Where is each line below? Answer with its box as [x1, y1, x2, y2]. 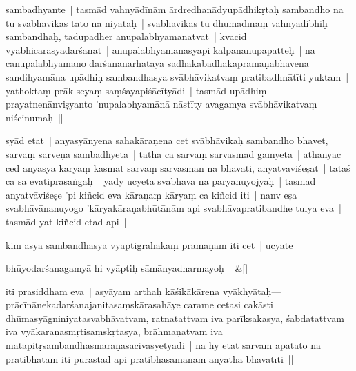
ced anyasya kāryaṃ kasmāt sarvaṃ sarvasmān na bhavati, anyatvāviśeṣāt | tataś [6, 160, 350, 174]
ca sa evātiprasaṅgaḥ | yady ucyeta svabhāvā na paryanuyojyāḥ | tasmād [6, 174, 316, 188]
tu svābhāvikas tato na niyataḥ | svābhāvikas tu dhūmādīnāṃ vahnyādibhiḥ [6, 15, 328, 30]
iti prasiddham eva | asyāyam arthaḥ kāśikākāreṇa [6, 283, 220, 298]
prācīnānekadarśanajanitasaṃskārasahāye [6, 297, 181, 312]
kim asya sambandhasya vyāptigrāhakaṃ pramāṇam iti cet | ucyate [6, 237, 293, 252]
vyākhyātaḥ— [222, 283, 281, 298]
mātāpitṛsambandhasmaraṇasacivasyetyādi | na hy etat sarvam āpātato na [6, 338, 322, 352]
